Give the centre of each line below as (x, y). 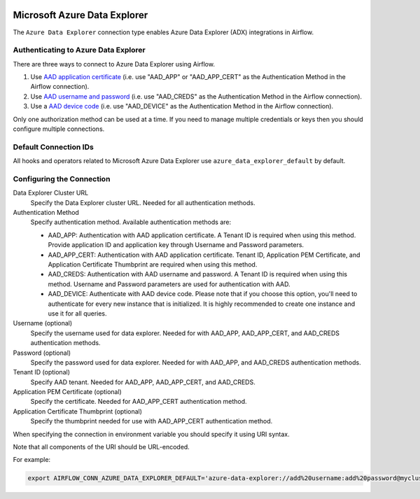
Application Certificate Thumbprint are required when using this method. (153, 265)
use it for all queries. (78, 313)
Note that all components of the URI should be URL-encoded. (101, 447)
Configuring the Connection (62, 178)
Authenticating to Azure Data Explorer (79, 50)
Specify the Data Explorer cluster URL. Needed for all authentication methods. (143, 202)
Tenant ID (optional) (41, 372)
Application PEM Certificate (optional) (67, 392)
